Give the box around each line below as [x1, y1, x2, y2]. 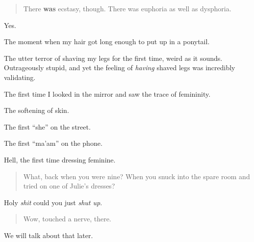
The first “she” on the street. [4, 121, 91, 132]
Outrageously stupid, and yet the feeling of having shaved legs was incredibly [4, 62, 235, 73]
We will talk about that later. [4, 230, 93, 240]
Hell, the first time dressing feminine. [4, 154, 116, 164]
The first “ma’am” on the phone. [4, 138, 102, 148]
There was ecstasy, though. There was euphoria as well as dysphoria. [23, 3, 231, 13]
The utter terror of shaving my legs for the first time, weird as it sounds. [4, 53, 223, 63]
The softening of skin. [4, 105, 69, 115]
